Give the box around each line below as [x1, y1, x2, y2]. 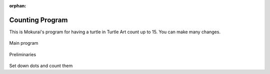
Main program [9, 40, 38, 46]
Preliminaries [9, 51, 36, 57]
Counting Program [9, 15, 68, 24]
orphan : [9, 3, 26, 8]
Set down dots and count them [9, 63, 73, 69]
